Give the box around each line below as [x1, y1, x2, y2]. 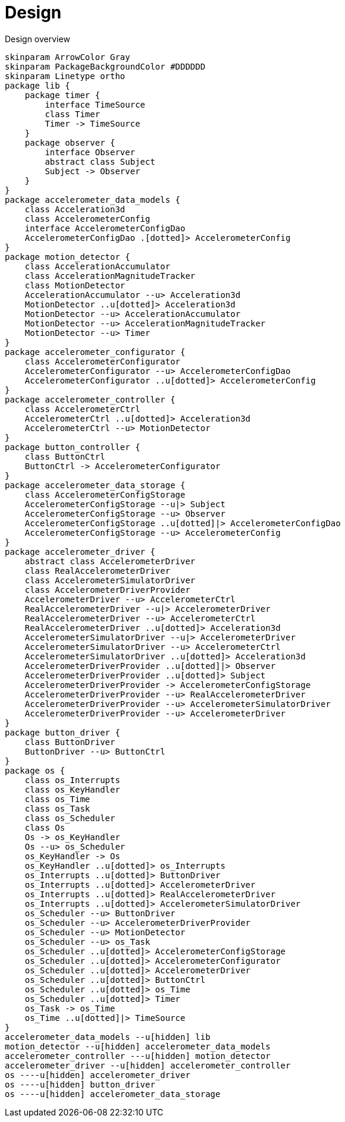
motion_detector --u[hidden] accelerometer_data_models [5, 1041, 271, 1051]
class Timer [45, 109, 101, 119]
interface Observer [45, 147, 136, 157]
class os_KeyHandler [24, 784, 120, 794]
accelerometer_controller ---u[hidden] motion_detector [5, 1051, 271, 1061]
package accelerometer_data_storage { [5, 480, 186, 490]
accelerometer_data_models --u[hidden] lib [5, 1032, 211, 1042]
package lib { [5, 80, 70, 90]
